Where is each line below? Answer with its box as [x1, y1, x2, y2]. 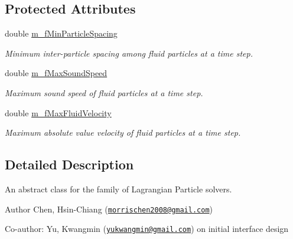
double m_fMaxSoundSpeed [5, 67, 108, 79]
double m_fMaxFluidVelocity [5, 106, 112, 119]
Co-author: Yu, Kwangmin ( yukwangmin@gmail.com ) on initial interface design [5, 222, 289, 235]
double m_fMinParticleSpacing [5, 27, 118, 40]
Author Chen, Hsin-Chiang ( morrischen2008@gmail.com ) [5, 202, 213, 215]
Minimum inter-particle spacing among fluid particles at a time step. [5, 47, 253, 59]
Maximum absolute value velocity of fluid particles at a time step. [5, 126, 241, 139]
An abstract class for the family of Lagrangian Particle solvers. [5, 182, 232, 195]
